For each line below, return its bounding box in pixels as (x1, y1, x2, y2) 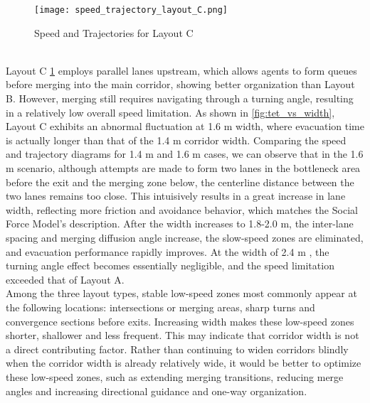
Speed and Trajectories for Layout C (34, 25, 194, 40)
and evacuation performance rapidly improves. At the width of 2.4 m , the (6, 244, 329, 259)
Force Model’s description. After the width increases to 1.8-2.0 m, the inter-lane (6, 216, 354, 231)
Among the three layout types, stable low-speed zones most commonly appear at (6, 286, 357, 301)
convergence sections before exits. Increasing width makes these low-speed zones (6, 313, 354, 328)
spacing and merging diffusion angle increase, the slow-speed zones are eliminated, (6, 230, 364, 245)
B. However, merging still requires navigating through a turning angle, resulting (6, 91, 354, 106)
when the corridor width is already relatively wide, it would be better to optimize (6, 355, 361, 370)
